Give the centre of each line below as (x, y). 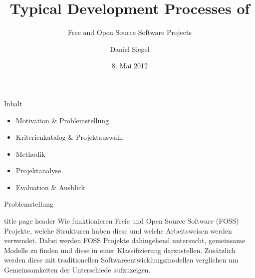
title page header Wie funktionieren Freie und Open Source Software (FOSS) (122, 221)
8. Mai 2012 (130, 66)
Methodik (30, 153)
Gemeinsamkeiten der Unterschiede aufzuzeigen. (77, 270)
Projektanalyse (38, 170)
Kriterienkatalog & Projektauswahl (69, 137)
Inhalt (13, 103)
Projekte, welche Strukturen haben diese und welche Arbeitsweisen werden (118, 230)
